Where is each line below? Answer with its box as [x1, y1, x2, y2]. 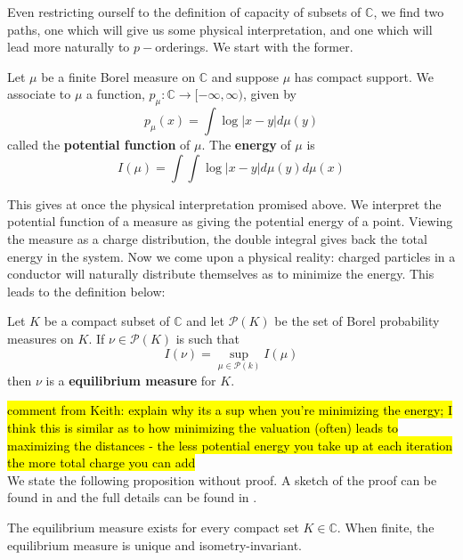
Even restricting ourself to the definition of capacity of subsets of [7, 3, 361, 20]
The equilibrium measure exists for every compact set [7, 517, 299, 536]
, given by [243, 85, 296, 103]
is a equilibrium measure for [45, 370, 216, 389]
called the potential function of [7, 135, 191, 154]
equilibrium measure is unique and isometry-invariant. [7, 535, 302, 554]
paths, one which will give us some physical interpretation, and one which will [7, 20, 433, 38]
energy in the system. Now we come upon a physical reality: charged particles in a [7, 247, 456, 265]
